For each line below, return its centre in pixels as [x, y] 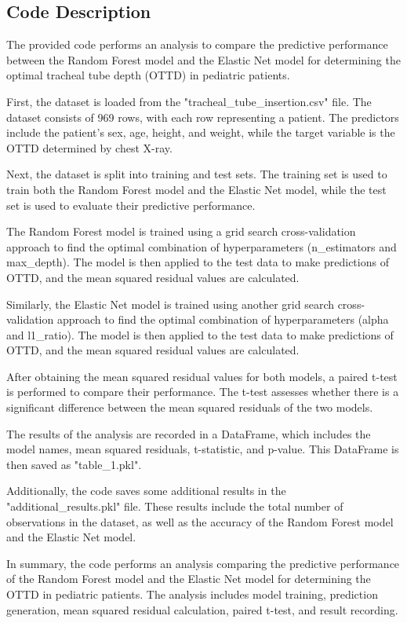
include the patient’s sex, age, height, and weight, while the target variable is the [201, 132]
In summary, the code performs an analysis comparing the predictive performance [203, 563]
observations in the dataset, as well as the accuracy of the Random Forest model [200, 521]
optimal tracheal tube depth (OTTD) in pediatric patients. [148, 75]
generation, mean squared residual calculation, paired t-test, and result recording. [202, 609]
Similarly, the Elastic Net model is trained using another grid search [170, 304]
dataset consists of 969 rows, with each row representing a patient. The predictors [203, 117]
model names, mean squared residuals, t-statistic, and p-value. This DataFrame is [203, 449]
